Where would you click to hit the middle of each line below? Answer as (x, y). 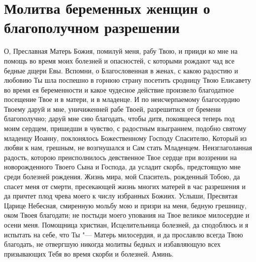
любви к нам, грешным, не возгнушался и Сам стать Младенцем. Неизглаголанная (128, 147)
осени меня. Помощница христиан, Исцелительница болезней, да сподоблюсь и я (126, 225)
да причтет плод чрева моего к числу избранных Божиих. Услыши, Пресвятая (121, 196)
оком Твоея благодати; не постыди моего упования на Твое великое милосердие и (127, 215)
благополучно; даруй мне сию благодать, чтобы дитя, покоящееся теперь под (119, 118)
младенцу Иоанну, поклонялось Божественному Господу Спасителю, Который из (126, 138)
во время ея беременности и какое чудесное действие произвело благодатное (119, 89)
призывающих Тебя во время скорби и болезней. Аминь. (89, 253)
